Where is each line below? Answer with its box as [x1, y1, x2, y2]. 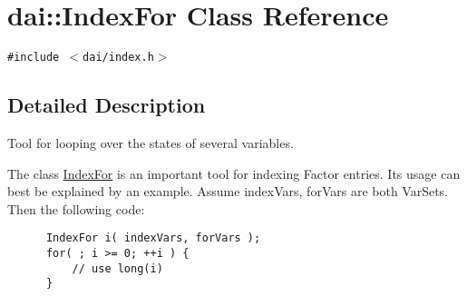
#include [7, 51, 60, 64]
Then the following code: [7, 199, 145, 218]
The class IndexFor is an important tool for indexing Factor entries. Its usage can [7, 163, 461, 183]
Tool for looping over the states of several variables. [7, 133, 294, 152]
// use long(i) [72, 261, 163, 275]
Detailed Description [7, 91, 206, 119]
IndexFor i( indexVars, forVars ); [45, 232, 261, 245]
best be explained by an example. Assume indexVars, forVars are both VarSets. [7, 182, 449, 201]
